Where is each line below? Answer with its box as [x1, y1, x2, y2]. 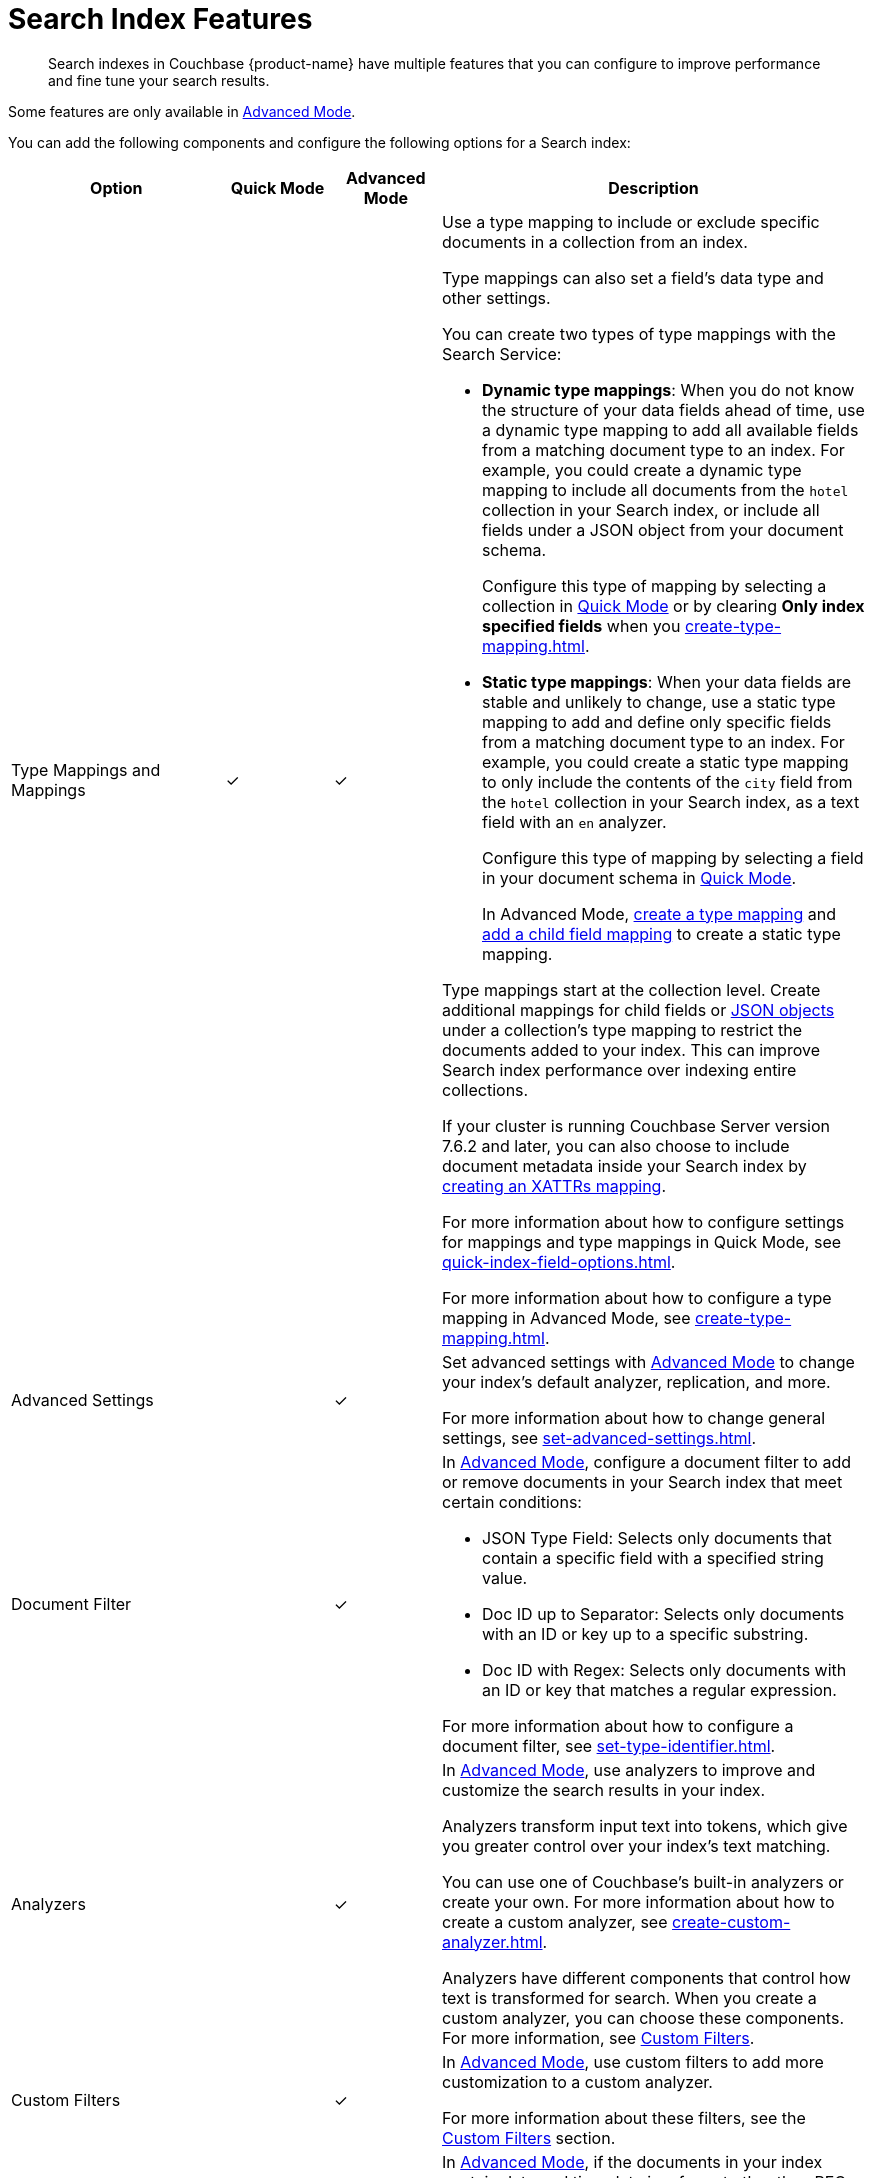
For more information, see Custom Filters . [442, 2027, 755, 2048]
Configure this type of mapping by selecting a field [482, 847, 864, 868]
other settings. [442, 287, 551, 308]
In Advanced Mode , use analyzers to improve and [442, 1759, 816, 1780]
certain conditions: [442, 1491, 582, 1512]
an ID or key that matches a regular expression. [482, 1679, 837, 1700]
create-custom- [672, 1911, 791, 1932]
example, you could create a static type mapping [482, 751, 849, 772]
